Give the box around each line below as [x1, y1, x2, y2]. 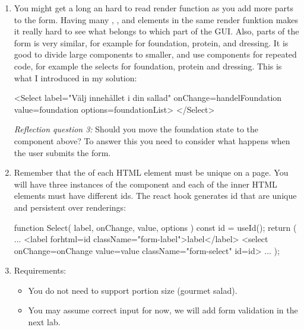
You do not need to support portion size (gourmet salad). [28, 284, 237, 296]
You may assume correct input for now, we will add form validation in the [28, 304, 298, 316]
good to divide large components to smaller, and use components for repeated [14, 48, 297, 61]
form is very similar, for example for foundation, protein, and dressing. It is [14, 36, 289, 49]
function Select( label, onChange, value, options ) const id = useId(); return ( [14, 221, 297, 233]
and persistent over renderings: [14, 201, 126, 213]
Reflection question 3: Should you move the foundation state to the [14, 123, 258, 135]
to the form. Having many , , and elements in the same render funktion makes [14, 13, 299, 26]
